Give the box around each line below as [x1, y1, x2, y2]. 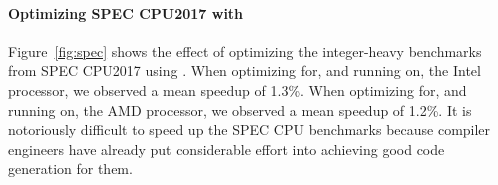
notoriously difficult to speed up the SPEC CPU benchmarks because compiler [8, 119, 491, 140]
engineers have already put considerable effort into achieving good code [8, 138, 445, 159]
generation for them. [8, 158, 133, 179]
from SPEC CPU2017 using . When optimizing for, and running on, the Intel [8, 60, 481, 81]
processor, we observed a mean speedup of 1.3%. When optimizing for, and [8, 79, 467, 100]
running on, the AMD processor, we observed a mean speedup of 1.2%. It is [8, 99, 472, 120]
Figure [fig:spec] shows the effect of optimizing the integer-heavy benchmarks [8, 40, 482, 61]
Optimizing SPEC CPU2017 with [8, 2, 244, 23]
